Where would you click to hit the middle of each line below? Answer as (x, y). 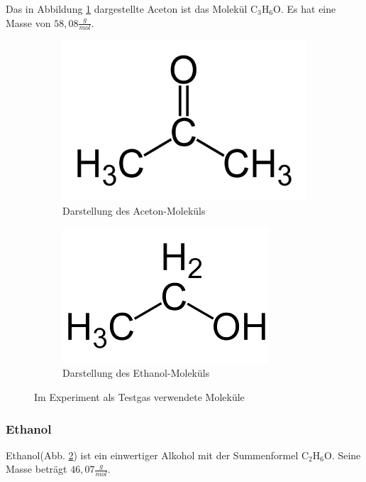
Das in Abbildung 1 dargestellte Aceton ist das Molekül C (132, 9)
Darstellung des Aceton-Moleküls (134, 211)
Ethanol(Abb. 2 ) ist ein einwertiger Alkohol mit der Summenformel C (157, 455)
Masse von (28, 22)
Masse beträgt (37, 469)
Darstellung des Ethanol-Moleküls (136, 373)
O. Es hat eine (305, 9)
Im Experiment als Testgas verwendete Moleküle (139, 396)
